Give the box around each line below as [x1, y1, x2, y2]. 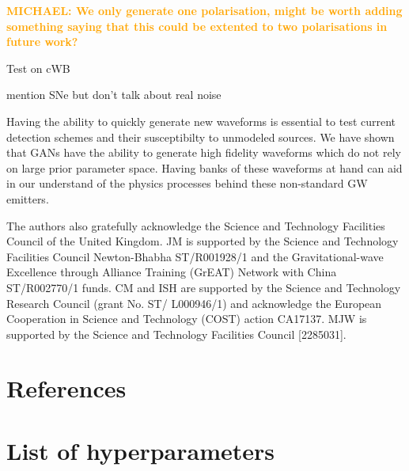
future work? [6, 33, 78, 50]
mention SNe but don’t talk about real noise [6, 86, 222, 103]
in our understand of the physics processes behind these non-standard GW [6, 175, 368, 192]
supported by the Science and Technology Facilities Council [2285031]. [6, 325, 347, 342]
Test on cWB [6, 59, 70, 76]
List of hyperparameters [6, 434, 275, 466]
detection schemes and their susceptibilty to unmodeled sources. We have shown [6, 128, 395, 145]
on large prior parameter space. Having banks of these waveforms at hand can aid [6, 159, 403, 176]
